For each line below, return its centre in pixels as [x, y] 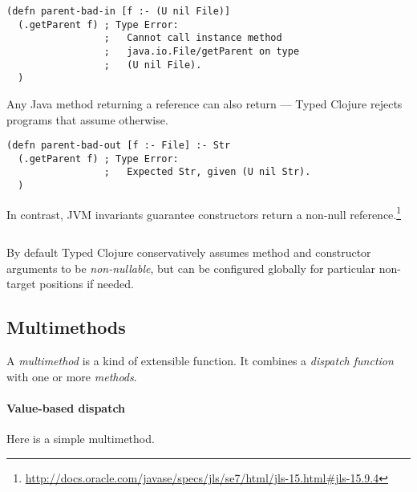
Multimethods [66, 327]
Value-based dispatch [66, 407]
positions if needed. [87, 284]
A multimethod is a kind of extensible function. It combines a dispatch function [200, 360]
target [21, 284]
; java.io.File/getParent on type [202, 51]
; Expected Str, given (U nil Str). [207, 172]
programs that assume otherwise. [87, 119]
